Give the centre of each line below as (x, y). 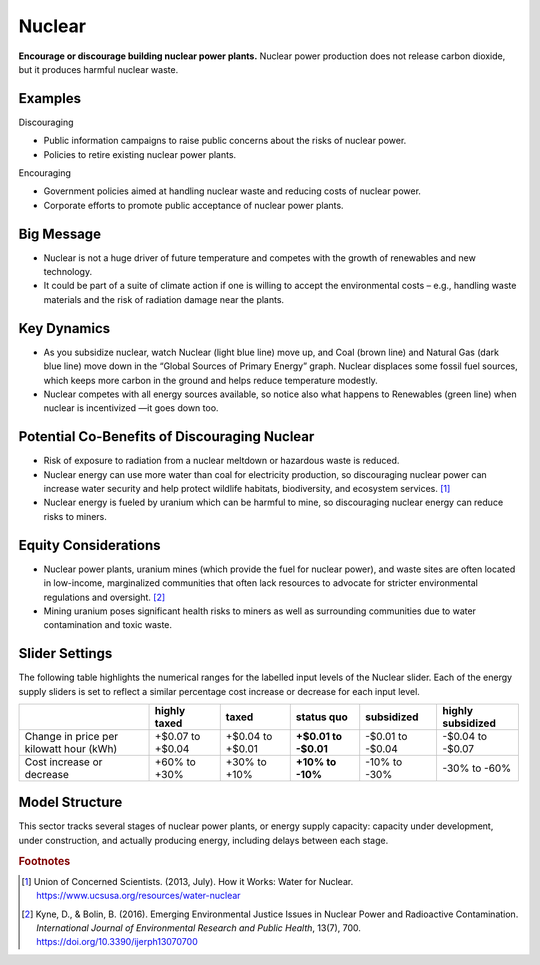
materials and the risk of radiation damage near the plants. (164, 299)
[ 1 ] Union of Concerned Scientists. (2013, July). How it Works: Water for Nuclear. (187, 881)
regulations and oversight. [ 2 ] (104, 597)
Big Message (60, 233)
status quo (322, 717)
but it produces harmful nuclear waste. (98, 69)
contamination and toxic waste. (108, 625)
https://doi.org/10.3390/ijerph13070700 (117, 942)
